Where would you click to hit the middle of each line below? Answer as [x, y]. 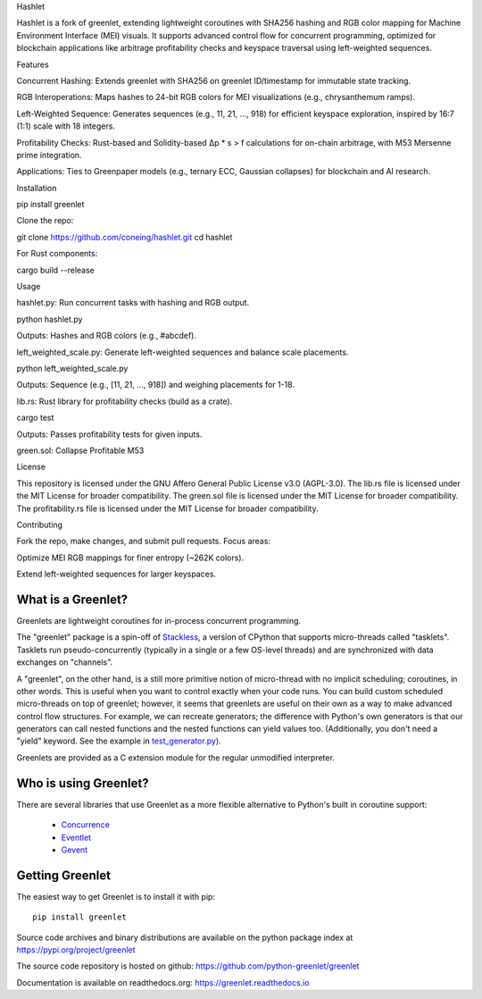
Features [33, 64]
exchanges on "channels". [65, 662]
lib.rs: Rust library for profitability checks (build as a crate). [125, 401]
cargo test [35, 418]
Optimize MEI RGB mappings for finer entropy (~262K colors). [130, 558]
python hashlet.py [50, 319]
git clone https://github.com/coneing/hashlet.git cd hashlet [125, 237]
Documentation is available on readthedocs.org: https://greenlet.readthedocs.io [163, 982]
